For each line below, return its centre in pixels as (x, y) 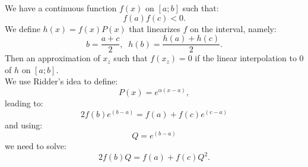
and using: (24, 125)
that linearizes (155, 28)
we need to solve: (36, 146)
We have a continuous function (61, 8)
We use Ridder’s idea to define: (61, 81)
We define (23, 28)
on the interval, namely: (233, 28)
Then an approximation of (53, 58)
